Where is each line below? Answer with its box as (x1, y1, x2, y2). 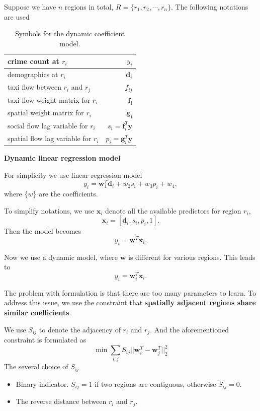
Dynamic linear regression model (4, 153, 121, 163)
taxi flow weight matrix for (8, 94, 91, 105)
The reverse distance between (16, 396, 107, 406)
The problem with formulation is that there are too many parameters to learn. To (4, 287, 256, 298)
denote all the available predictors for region (105, 205, 241, 216)
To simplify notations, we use (4, 205, 95, 216)
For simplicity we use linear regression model (4, 169, 142, 180)
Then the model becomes (4, 226, 81, 236)
